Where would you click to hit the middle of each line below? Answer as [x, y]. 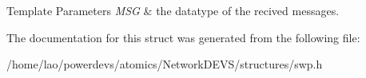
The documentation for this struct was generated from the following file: [183, 37]
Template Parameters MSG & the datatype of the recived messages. [173, 10]
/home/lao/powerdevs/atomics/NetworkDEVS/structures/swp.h [165, 64]
